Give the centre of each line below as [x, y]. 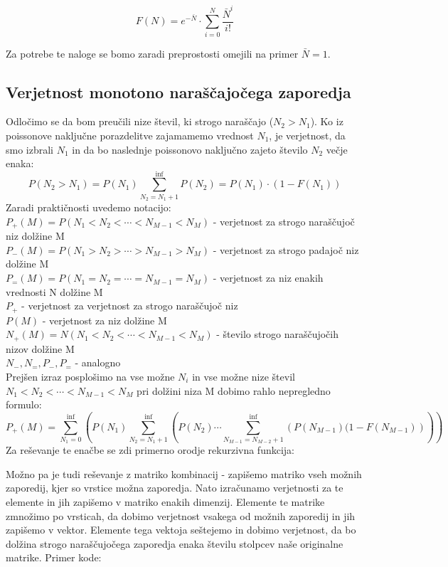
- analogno [98, 362]
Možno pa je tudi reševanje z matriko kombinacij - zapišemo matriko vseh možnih [184, 473]
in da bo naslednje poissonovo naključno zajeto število [190, 149]
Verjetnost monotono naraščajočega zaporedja [178, 91]
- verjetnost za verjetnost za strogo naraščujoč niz [130, 306]
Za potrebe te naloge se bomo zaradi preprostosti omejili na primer [152, 53]
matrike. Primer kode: [54, 557]
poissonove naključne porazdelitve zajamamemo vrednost [130, 135]
